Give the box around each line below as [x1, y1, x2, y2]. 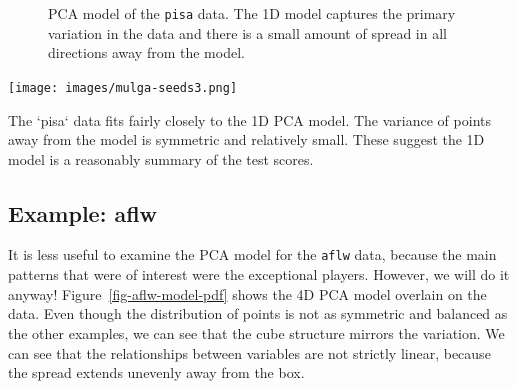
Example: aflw [8, 197, 158, 228]
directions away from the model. [48, 42, 245, 63]
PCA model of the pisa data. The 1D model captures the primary [48, 3, 456, 23]
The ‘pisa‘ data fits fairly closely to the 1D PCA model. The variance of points [8, 109, 491, 130]
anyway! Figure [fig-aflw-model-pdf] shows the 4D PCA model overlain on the [8, 283, 487, 304]
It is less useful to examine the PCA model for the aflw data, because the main [8, 244, 497, 265]
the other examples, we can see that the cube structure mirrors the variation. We [8, 322, 505, 343]
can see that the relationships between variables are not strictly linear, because [8, 342, 491, 363]
